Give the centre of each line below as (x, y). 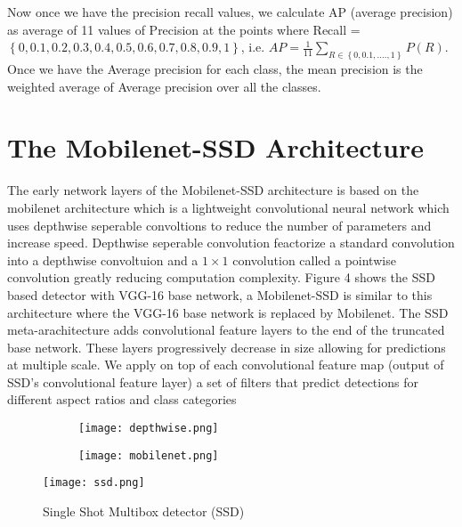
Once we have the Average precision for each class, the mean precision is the (215, 69)
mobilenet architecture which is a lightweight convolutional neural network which (228, 207)
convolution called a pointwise (314, 259)
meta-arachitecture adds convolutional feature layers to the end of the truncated (226, 330)
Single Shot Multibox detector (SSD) (144, 511)
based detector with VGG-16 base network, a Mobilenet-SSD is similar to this (220, 294)
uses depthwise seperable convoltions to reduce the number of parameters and (219, 225)
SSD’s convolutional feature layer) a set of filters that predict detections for (213, 381)
